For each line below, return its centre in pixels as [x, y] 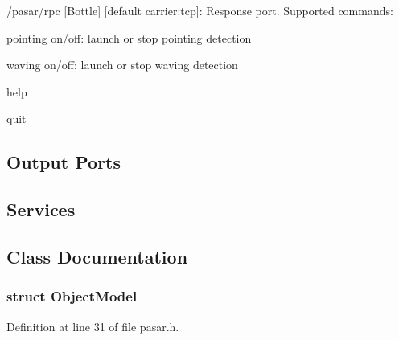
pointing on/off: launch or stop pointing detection [129, 37]
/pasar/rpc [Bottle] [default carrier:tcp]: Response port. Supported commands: [200, 10]
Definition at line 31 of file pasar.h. [93, 326]
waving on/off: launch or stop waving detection [122, 65]
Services [41, 209]
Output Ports [64, 162]
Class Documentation [97, 256]
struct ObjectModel [72, 296]
